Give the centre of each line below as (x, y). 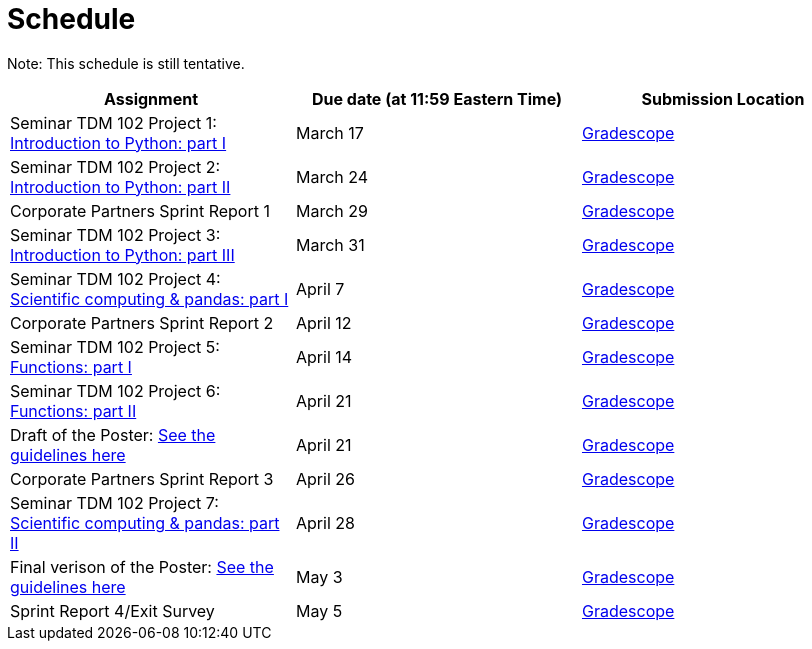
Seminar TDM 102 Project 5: (115, 346)
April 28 (325, 522)
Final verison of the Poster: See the (142, 566)
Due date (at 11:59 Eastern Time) (436, 98)
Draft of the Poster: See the (113, 434)
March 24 (332, 176)
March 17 (329, 132)
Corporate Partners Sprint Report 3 (142, 478)
